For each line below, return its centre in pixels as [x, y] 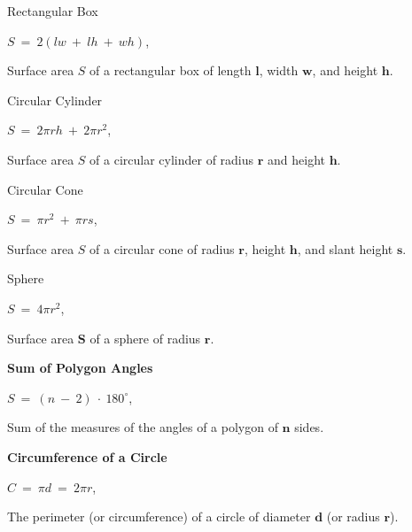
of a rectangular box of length [171, 70]
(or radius [353, 517]
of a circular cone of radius [162, 248]
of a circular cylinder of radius [172, 159]
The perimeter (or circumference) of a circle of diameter [159, 517]
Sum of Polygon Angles [80, 368]
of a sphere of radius [145, 338]
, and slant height [345, 248]
